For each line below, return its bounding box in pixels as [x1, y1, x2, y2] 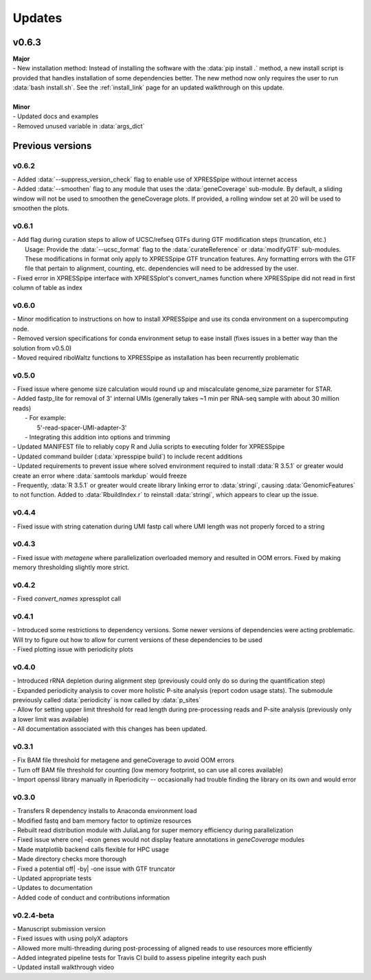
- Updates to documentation [12, 884, 93, 892]
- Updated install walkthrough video [12, 963, 115, 972]
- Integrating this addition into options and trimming [25, 433, 171, 441]
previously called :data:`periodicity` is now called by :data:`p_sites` [12, 696, 201, 704]
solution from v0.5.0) [12, 344, 72, 352]
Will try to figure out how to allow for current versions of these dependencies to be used [12, 636, 262, 644]
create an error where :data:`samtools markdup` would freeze [12, 471, 187, 480]
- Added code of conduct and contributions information [12, 893, 170, 902]
